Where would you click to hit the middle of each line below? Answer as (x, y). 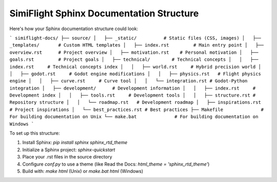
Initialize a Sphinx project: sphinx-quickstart (69, 150)
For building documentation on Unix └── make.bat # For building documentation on (134, 117)
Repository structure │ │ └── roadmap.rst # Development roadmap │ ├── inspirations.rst (135, 103)
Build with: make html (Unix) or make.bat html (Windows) (83, 171)
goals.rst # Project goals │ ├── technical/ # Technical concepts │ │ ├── (134, 60)
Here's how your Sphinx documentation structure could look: (74, 29)
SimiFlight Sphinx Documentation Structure (104, 13)
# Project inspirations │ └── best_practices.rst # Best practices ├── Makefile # (137, 109)
